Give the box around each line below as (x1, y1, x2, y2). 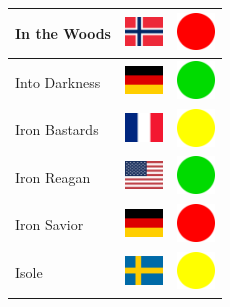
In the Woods (15, 22, 111, 43)
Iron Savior (15, 214, 84, 235)
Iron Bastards (15, 119, 99, 140)
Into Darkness (15, 71, 101, 92)
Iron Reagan (15, 166, 91, 187)
